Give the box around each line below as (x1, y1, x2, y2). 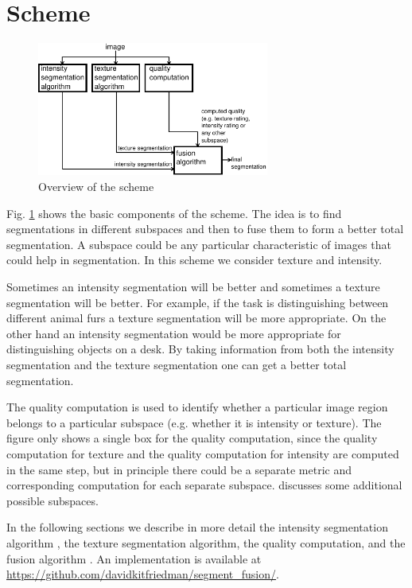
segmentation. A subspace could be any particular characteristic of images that (6, 236, 391, 252)
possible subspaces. (6, 492, 99, 508)
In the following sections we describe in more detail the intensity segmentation (6, 519, 388, 535)
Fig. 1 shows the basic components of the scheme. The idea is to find (6, 204, 342, 221)
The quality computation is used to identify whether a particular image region (6, 399, 388, 415)
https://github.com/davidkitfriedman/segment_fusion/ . (6, 566, 279, 582)
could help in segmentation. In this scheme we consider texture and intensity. (6, 251, 383, 268)
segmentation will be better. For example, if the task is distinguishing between (6, 294, 389, 310)
